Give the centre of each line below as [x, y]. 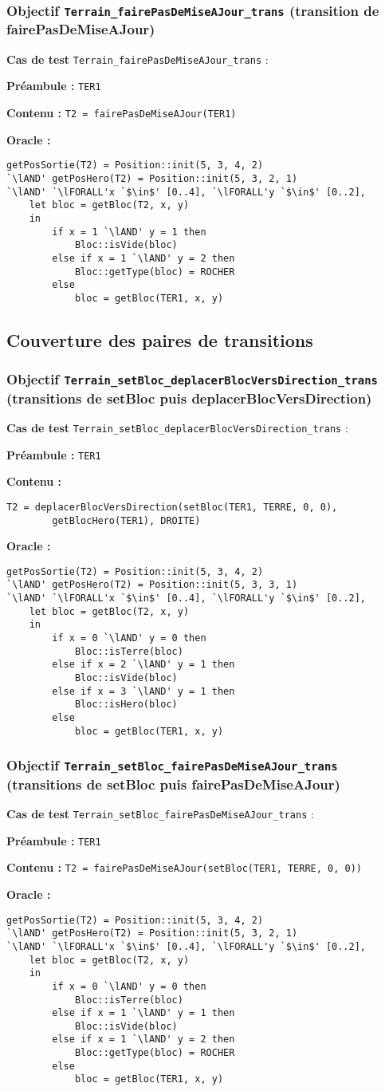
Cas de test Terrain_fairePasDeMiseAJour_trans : [137, 59]
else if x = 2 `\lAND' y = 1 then [143, 665]
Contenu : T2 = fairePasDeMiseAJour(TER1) [122, 113]
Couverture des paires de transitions [160, 339]
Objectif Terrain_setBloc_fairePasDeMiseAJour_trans [172, 765]
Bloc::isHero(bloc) [126, 705]
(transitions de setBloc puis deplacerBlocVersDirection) [189, 398]
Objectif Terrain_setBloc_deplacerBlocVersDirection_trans [192, 379]
